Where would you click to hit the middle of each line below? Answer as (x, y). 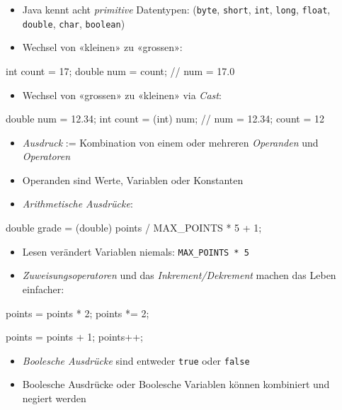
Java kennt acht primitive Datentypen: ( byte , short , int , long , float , (176, 9)
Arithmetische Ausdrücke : (78, 204)
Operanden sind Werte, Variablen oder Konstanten (133, 180)
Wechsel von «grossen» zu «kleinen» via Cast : (122, 95)
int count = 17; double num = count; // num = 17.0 (120, 70)
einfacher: (43, 289)
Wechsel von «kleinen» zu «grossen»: (102, 47)
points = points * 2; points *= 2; (78, 313)
